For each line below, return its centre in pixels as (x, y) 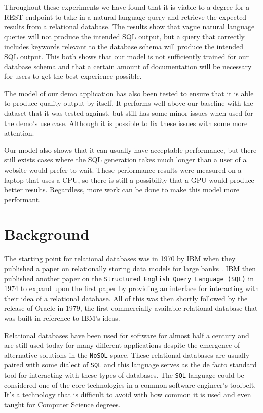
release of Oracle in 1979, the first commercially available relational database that (131, 308)
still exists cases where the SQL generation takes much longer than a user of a (125, 160)
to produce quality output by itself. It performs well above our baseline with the (129, 103)
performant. (23, 199)
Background (47, 234)
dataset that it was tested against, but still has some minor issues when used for (129, 113)
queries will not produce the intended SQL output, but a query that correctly (124, 36)
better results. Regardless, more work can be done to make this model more (122, 190)
